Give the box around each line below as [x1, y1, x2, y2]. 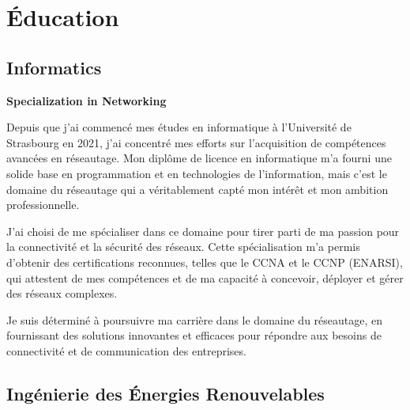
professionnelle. [6, 196, 80, 213]
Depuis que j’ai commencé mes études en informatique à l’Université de [6, 119, 352, 135]
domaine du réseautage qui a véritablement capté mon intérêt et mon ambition [6, 180, 389, 197]
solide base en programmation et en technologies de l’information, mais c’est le [6, 165, 387, 181]
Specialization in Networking [6, 92, 167, 108]
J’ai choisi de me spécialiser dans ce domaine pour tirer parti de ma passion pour [6, 222, 400, 239]
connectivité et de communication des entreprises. [6, 342, 246, 359]
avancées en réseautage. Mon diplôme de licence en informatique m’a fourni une [6, 150, 392, 166]
